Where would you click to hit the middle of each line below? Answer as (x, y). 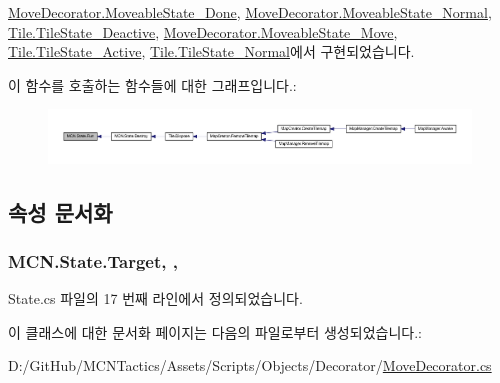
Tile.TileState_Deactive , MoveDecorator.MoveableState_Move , (203, 31)
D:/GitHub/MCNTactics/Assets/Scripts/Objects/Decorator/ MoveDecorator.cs (250, 365)
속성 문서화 (60, 211)
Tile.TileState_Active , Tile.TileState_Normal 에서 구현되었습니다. (211, 51)
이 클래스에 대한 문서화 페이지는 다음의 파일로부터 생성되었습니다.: (215, 331)
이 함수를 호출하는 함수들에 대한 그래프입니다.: (152, 84)
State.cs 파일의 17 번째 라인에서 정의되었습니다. (155, 298)
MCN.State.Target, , (93, 260)
